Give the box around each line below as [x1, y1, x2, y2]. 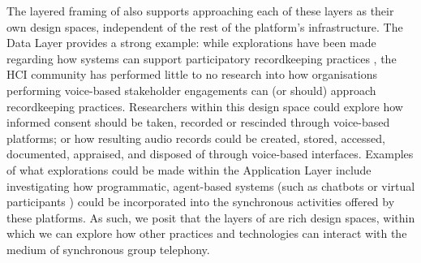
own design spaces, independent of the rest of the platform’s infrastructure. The [6, 18, 403, 35]
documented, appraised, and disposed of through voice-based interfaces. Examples [6, 145, 414, 162]
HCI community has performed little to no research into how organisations [6, 66, 378, 83]
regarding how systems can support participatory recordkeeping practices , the [6, 50, 397, 67]
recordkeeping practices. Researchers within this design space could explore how [6, 97, 403, 114]
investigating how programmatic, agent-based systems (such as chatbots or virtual [6, 177, 415, 194]
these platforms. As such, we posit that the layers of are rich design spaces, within [6, 209, 415, 226]
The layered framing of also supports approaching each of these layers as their [6, 2, 394, 19]
